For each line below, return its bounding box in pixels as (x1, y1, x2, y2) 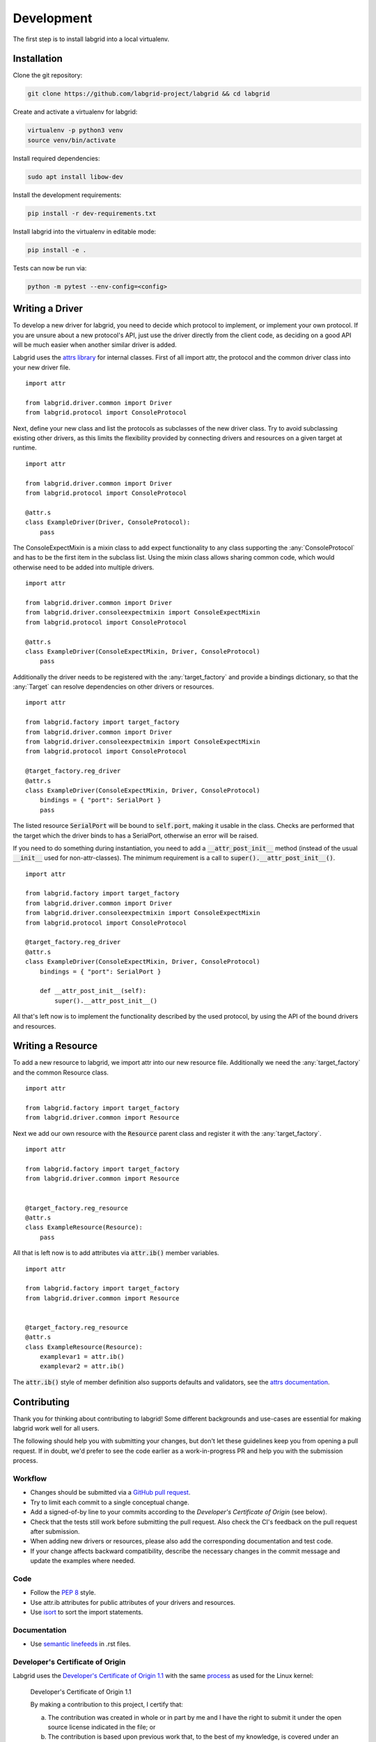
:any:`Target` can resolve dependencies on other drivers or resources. (13, 683, 214, 691)
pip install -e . (27, 246, 87, 254)
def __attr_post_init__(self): (39, 987, 147, 995)
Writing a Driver (13, 303, 84, 315)
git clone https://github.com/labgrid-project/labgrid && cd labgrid (27, 90, 270, 98)
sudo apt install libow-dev (27, 173, 123, 180)
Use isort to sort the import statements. (30, 1608, 143, 1617)
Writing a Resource (13, 1040, 97, 1052)
